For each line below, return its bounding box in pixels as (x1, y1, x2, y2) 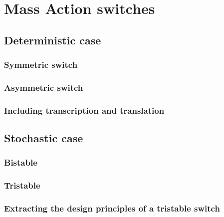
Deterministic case (4, 32, 101, 47)
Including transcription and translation (4, 104, 165, 116)
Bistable (4, 156, 37, 169)
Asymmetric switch (4, 81, 83, 93)
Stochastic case (4, 130, 83, 146)
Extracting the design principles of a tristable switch (4, 202, 220, 215)
